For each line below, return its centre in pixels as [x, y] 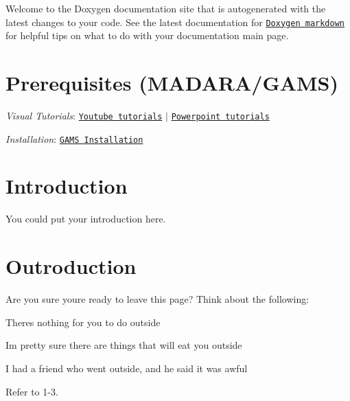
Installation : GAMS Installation [74, 138]
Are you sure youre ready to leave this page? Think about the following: [157, 299]
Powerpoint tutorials [220, 116]
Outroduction [71, 266]
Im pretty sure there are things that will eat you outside [124, 345]
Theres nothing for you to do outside [83, 322]
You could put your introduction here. [86, 219]
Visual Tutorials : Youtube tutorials [84, 115]
